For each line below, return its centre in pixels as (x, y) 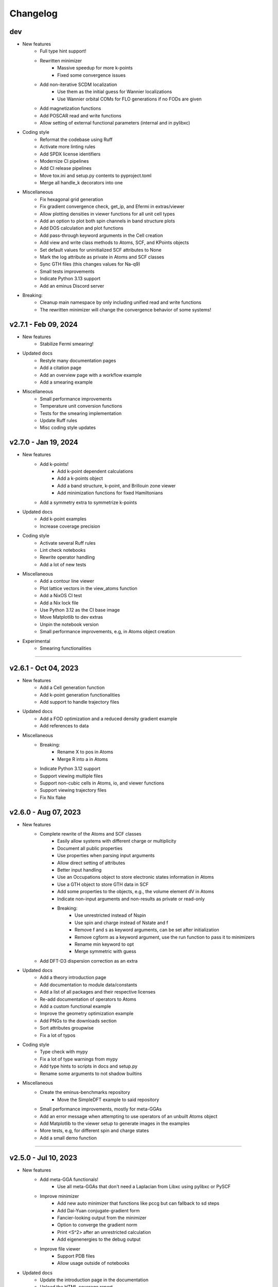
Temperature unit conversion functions (81, 406)
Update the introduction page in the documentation (94, 1280)
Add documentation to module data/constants (89, 985)
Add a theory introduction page (73, 978)
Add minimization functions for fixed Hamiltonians (110, 493)
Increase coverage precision (70, 526)
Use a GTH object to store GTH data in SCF (103, 884)
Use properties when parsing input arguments (106, 856)
